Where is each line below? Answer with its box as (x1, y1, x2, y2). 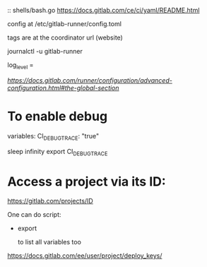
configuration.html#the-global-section (7, 83, 119, 92)
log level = (7, 61, 34, 71)
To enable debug (7, 108, 108, 124)
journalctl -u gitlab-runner (7, 47, 83, 55)
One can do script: (7, 210, 61, 219)
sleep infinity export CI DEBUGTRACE (7, 147, 108, 158)
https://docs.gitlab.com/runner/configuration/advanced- (7, 76, 173, 84)
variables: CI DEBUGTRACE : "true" (7, 131, 100, 142)
